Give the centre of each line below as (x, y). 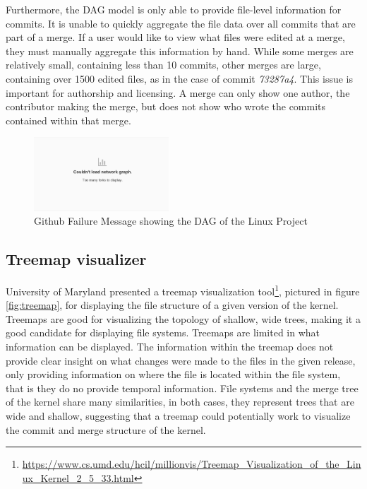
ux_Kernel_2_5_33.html (78, 477)
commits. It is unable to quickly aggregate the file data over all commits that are (181, 23)
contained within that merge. (68, 120)
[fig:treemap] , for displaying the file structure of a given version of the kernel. (172, 305)
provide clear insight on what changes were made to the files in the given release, (181, 360)
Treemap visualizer (76, 259)
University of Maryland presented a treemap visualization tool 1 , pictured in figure (183, 290)
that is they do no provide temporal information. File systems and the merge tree (182, 388)
